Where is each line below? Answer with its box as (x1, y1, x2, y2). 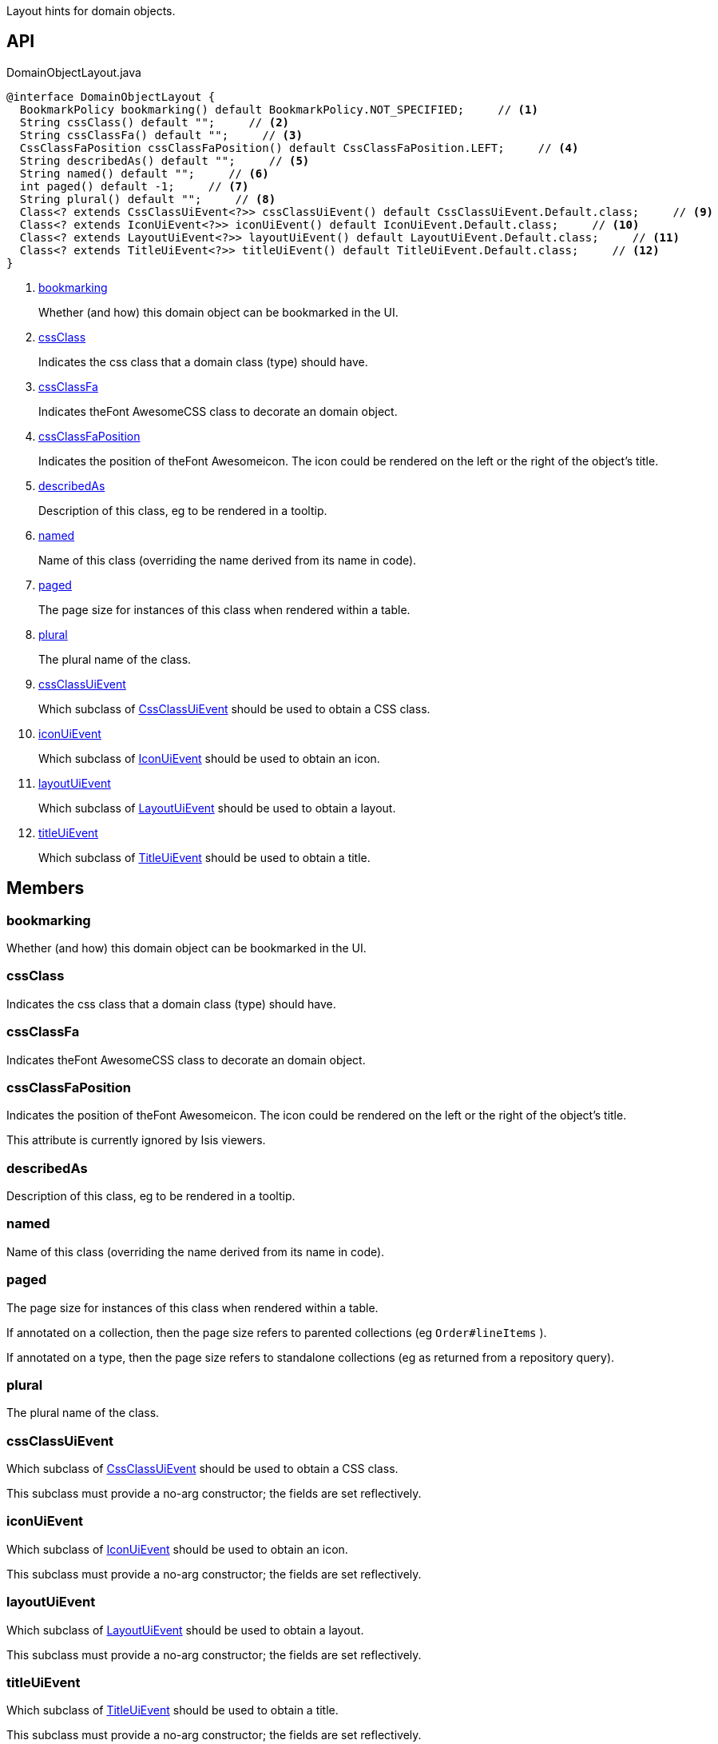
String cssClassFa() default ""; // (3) (19, 128, 303, 142)
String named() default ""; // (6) (19, 166, 269, 180)
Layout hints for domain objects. (6, 4, 176, 18)
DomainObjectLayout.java (6, 65, 141, 79)
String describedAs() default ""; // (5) (19, 154, 310, 167)
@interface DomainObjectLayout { (6, 90, 216, 103)
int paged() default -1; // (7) (19, 179, 249, 193)
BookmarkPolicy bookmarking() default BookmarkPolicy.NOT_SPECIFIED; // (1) (19, 102, 538, 116)
